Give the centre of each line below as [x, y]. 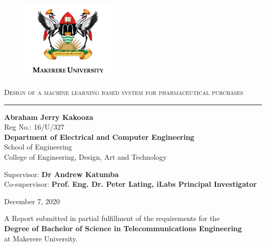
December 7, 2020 [32, 201]
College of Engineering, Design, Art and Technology [85, 156]
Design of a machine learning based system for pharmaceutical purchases [124, 92]
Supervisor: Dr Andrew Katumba [62, 174]
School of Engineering [38, 147]
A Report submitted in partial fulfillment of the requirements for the [112, 218]
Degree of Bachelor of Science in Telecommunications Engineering [123, 228]
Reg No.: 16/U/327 [34, 127]
